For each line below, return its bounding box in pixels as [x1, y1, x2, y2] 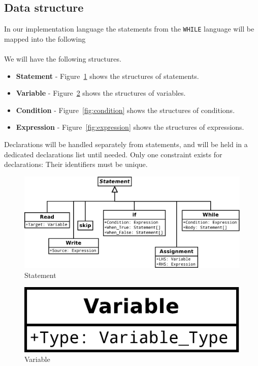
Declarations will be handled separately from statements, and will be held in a [4, 139, 248, 150]
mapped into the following [4, 33, 86, 44]
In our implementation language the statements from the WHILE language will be [4, 23, 254, 34]
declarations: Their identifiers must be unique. [4, 159, 148, 170]
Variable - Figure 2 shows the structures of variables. [16, 88, 186, 98]
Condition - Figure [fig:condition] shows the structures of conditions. [16, 104, 235, 115]
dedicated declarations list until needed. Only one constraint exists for [4, 149, 222, 159]
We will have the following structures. [4, 53, 121, 64]
